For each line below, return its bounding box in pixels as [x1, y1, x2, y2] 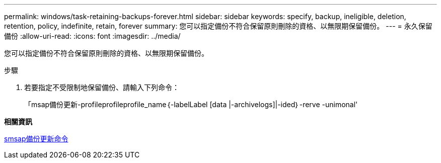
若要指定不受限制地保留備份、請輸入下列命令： [24, 83, 179, 92]
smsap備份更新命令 [4, 134, 68, 143]
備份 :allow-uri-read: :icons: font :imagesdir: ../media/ [4, 32, 181, 40]
